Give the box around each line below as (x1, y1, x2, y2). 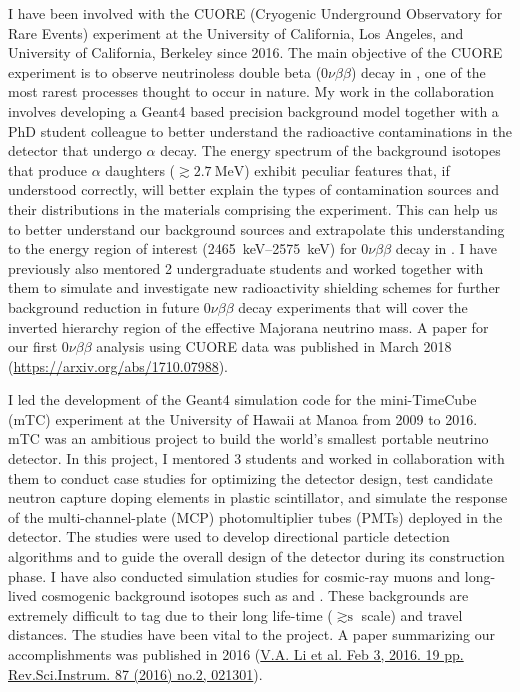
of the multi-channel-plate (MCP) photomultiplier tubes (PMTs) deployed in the (8, 506, 503, 527)
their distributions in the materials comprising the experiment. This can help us (8, 198, 498, 219)
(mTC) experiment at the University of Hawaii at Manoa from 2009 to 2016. (8, 408, 478, 429)
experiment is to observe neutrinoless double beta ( (8, 61, 322, 82)
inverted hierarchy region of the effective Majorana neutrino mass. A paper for (8, 316, 489, 337)
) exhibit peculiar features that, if (244, 159, 450, 180)
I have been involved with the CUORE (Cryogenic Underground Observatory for (8, 3, 503, 23)
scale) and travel (361, 604, 463, 625)
